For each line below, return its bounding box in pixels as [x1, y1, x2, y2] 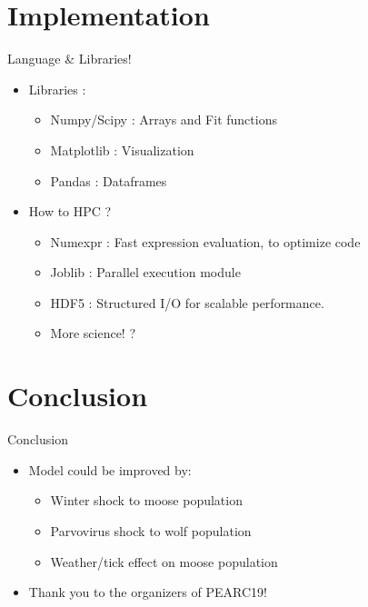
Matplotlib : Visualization [50, 140, 194, 159]
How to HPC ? [28, 202, 112, 221]
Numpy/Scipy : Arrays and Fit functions [50, 110, 277, 129]
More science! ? [50, 323, 136, 343]
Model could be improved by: [28, 460, 192, 479]
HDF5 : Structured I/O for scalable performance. [50, 293, 324, 312]
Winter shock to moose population [50, 491, 243, 510]
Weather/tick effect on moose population [50, 552, 278, 571]
